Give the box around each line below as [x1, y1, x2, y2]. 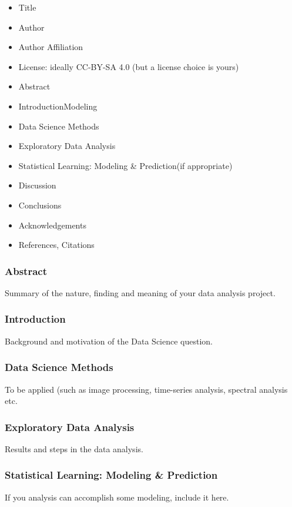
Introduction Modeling [18, 100, 98, 112]
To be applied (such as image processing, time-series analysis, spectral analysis [5, 383, 288, 395]
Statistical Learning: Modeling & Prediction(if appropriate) [18, 159, 233, 171]
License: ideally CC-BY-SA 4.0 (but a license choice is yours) [18, 60, 239, 72]
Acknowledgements [18, 218, 86, 231]
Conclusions [18, 198, 62, 211]
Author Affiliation [18, 41, 83, 53]
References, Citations [18, 238, 95, 251]
